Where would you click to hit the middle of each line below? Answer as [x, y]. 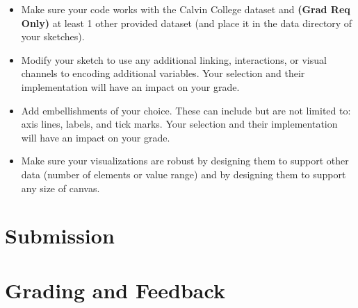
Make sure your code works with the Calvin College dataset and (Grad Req [186, 9]
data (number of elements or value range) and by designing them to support [184, 174]
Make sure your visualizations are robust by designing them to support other [185, 161]
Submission [60, 236]
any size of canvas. [60, 188]
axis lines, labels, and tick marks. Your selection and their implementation [179, 124]
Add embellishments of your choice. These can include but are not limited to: [186, 110]
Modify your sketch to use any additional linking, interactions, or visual [174, 59]
